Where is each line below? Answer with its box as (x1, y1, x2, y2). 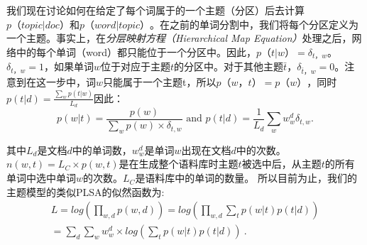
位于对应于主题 (101, 59, 171, 74)
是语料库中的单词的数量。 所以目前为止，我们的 (135, 170, 358, 185)
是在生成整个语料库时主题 (119, 156, 239, 171)
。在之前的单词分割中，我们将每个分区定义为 (150, 16, 359, 31)
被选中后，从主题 (241, 156, 322, 171)
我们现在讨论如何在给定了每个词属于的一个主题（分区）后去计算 (6, 3, 305, 17)
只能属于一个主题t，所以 (103, 74, 217, 89)
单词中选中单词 (6, 170, 76, 185)
